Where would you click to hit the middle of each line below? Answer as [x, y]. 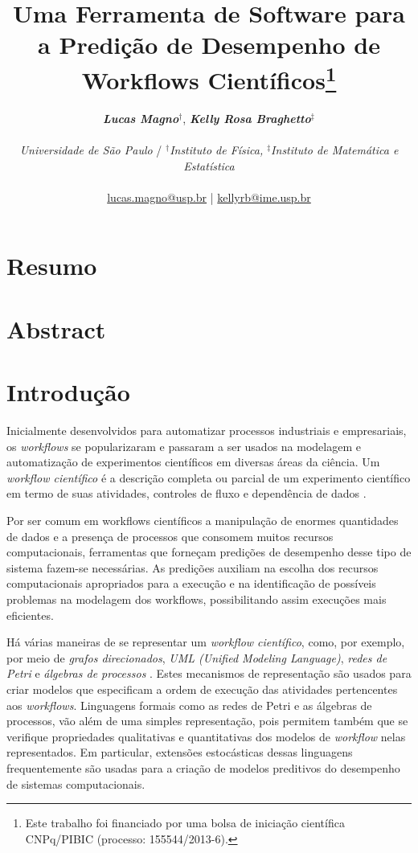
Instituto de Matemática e [335, 150]
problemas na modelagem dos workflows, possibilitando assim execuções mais [197, 599]
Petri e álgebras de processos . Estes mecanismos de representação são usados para [209, 673]
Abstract [56, 328]
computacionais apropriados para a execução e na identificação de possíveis [191, 583]
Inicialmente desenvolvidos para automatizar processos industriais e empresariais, [207, 431]
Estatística [209, 165]
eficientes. [30, 615]
